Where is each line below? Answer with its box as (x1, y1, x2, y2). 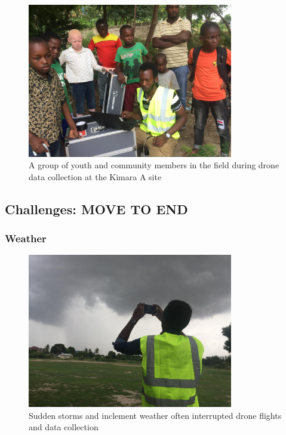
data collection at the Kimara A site (29, 170, 162, 183)
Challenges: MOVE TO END (5, 199, 188, 218)
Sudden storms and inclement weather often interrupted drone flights (29, 409, 282, 421)
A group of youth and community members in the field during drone (29, 159, 279, 171)
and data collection (29, 421, 99, 433)
